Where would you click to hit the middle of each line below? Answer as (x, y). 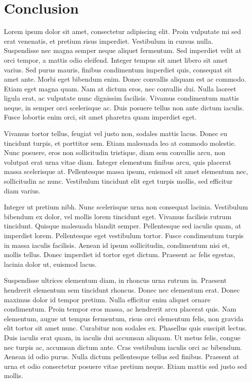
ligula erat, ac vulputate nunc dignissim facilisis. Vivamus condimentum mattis (121, 98)
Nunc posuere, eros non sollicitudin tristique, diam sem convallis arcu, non (115, 152)
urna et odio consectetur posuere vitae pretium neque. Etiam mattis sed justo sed (126, 366)
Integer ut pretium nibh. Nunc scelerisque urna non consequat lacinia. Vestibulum (126, 207)
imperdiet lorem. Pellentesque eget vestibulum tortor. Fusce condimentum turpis (124, 235)
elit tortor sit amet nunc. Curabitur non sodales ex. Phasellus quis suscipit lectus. (126, 328)
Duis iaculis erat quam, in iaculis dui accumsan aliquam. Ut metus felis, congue (122, 337)
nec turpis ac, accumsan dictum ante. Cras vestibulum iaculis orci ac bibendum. (123, 347)
